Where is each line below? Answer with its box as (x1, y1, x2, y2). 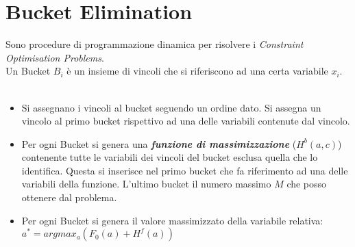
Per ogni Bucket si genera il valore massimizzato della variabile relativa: (21, 213, 323, 227)
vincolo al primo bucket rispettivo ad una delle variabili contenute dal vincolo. (21, 114, 350, 128)
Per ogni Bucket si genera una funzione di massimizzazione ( (21, 136, 297, 151)
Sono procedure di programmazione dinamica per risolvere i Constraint (5, 37, 304, 51)
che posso (286, 177, 327, 191)
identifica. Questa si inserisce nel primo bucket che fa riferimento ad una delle (21, 163, 348, 177)
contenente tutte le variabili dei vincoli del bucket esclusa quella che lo (21, 150, 318, 164)
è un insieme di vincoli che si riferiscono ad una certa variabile (66, 64, 328, 78)
